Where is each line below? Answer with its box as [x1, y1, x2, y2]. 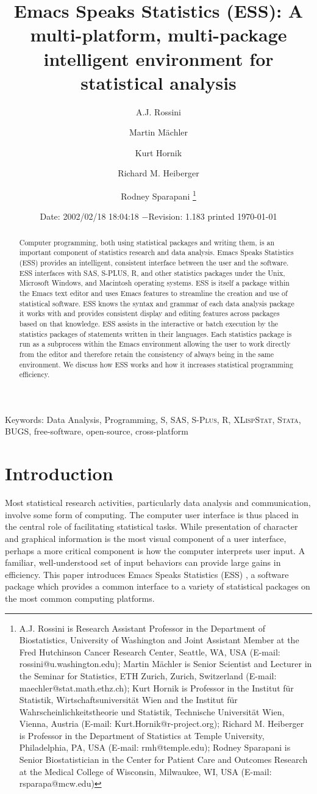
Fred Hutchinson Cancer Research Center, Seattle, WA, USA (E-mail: [19, 645, 280, 658]
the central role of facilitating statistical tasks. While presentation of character [5, 520, 298, 533]
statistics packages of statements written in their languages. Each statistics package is [19, 328, 292, 339]
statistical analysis [80, 70, 237, 95]
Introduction [5, 461, 113, 486]
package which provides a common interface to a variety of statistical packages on [5, 580, 310, 593]
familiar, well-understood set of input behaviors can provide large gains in [5, 556, 281, 569]
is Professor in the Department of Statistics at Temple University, [19, 729, 265, 742]
